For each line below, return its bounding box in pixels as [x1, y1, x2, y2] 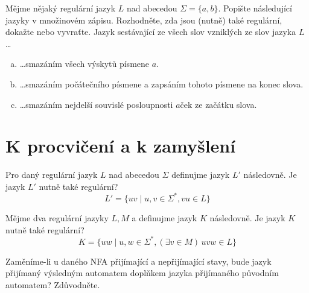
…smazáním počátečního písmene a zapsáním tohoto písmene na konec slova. [19, 77, 304, 90]
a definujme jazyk [132, 211, 197, 224]
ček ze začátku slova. [180, 98, 257, 110]
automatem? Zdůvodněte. [5, 278, 100, 291]
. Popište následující [218, 2, 292, 14]
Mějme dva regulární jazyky [5, 211, 109, 224]
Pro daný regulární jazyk [5, 168, 98, 181]
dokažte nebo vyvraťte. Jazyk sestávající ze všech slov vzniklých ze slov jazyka [5, 25, 296, 38]
